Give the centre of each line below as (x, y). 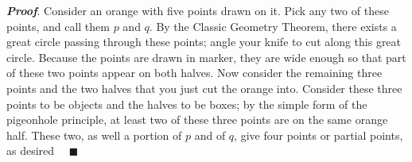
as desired (31, 150)
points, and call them (58, 26)
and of (210, 135)
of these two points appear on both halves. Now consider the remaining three (194, 73)
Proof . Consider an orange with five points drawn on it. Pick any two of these (198, 10)
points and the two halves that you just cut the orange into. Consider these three (204, 88)
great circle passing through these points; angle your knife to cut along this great (204, 42)
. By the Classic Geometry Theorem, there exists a (273, 26)
